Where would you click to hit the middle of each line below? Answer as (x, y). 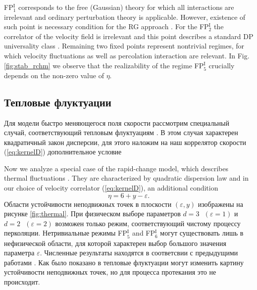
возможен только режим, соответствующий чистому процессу (148, 223)
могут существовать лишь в (202, 233)
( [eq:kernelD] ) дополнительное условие (63, 152)
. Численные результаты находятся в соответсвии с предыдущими (139, 253)
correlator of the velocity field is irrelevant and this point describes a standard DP (129, 36)
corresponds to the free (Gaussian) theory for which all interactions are (126, 7)
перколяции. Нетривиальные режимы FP (66, 233)
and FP (144, 233)
